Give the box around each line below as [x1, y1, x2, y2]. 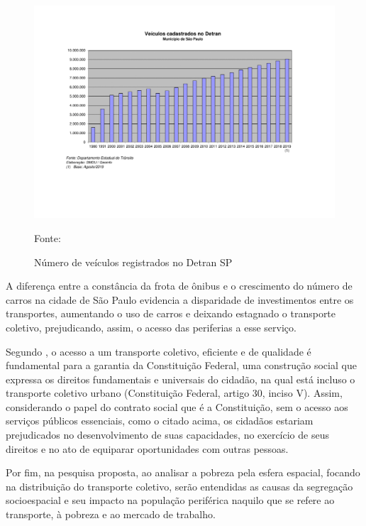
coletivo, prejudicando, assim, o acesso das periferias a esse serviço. [6, 319, 296, 334]
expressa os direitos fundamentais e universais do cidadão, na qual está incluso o [6, 371, 355, 386]
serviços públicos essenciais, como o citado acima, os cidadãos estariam [6, 413, 314, 428]
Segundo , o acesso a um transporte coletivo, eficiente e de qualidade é [6, 344, 311, 358]
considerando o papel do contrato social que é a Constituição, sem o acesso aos [6, 399, 348, 414]
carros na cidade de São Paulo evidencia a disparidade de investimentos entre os [6, 292, 354, 307]
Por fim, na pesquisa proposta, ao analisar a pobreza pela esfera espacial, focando [6, 465, 360, 480]
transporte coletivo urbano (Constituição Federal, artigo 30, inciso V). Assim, [6, 385, 343, 400]
